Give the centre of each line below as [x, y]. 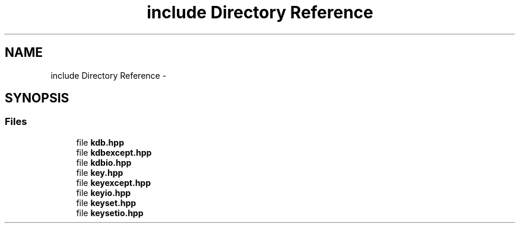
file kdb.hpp [100, 142]
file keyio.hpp [104, 192]
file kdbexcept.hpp [114, 152]
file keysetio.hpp [110, 213]
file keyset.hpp [106, 203]
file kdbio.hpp [104, 162]
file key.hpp [100, 172]
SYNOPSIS [37, 98]
